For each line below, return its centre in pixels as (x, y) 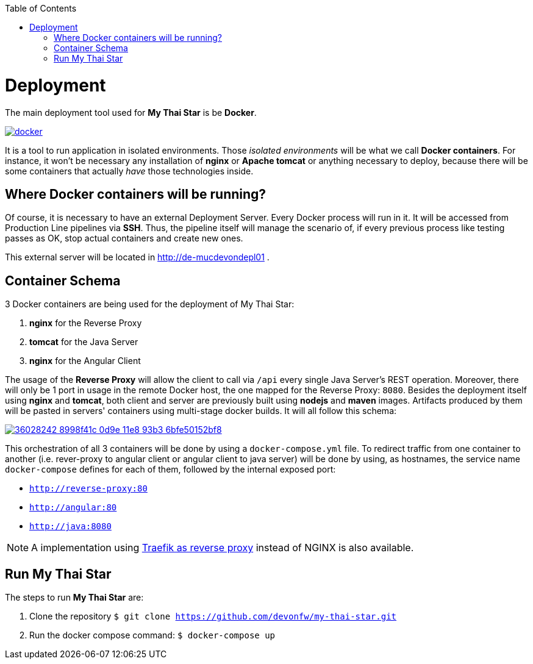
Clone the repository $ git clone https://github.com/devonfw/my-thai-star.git (213, 616)
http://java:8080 (70, 527)
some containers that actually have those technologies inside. (129, 171)
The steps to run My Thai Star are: (74, 598)
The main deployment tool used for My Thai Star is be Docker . (131, 112)
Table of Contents (41, 8)
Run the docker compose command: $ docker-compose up (152, 635)
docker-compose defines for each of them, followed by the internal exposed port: (170, 469)
